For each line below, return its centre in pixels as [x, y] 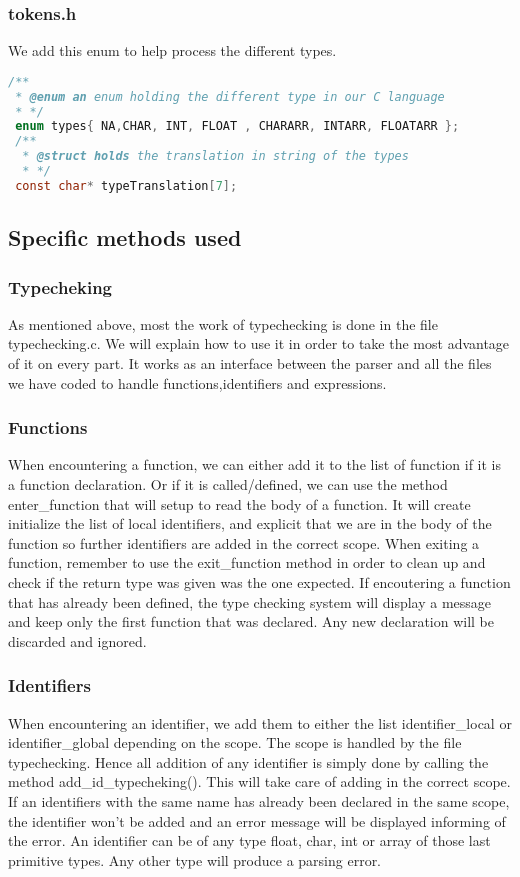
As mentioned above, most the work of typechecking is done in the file [223, 323]
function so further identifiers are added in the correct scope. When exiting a [244, 542]
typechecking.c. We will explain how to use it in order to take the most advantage [259, 343]
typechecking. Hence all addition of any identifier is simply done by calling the [248, 761]
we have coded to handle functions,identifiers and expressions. [197, 382]
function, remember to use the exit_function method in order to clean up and [247, 562]
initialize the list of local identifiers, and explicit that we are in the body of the [250, 523]
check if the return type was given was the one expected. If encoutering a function [259, 581]
